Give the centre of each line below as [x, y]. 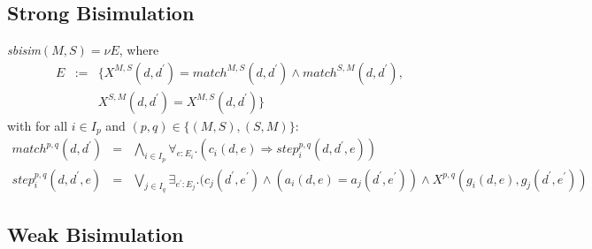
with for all [38, 125]
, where [139, 50]
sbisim [24, 50]
